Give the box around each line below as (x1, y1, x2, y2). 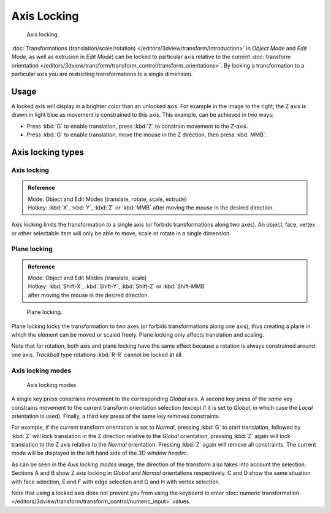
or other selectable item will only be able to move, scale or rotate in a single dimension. (11, 229, 231, 237)
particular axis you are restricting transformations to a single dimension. (11, 71, 193, 78)
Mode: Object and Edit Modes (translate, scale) (28, 274, 147, 282)
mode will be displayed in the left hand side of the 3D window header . (11, 449, 188, 457)
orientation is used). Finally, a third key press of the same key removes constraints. (11, 412, 221, 420)
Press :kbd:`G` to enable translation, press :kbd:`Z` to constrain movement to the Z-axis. (26, 122, 248, 130)
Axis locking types (11, 147, 84, 157)
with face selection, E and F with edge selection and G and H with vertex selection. (11, 478, 221, 485)
